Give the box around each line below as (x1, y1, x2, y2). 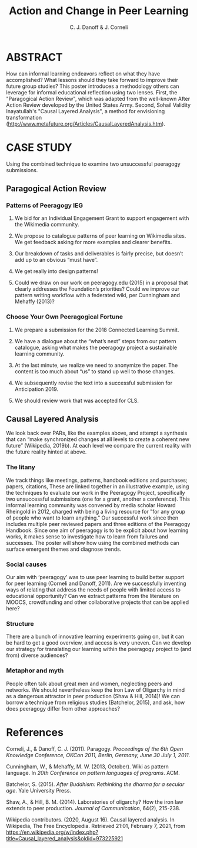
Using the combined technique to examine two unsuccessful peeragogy (6, 160, 181, 167)
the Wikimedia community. (14, 221, 79, 228)
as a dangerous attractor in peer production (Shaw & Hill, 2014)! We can (6, 692, 181, 699)
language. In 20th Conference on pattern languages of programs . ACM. (6, 769, 181, 776)
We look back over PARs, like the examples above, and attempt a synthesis (6, 429, 188, 437)
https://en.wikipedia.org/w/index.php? (6, 829, 99, 836)
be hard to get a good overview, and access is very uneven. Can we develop (6, 639, 191, 646)
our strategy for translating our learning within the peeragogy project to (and (6, 646, 192, 653)
